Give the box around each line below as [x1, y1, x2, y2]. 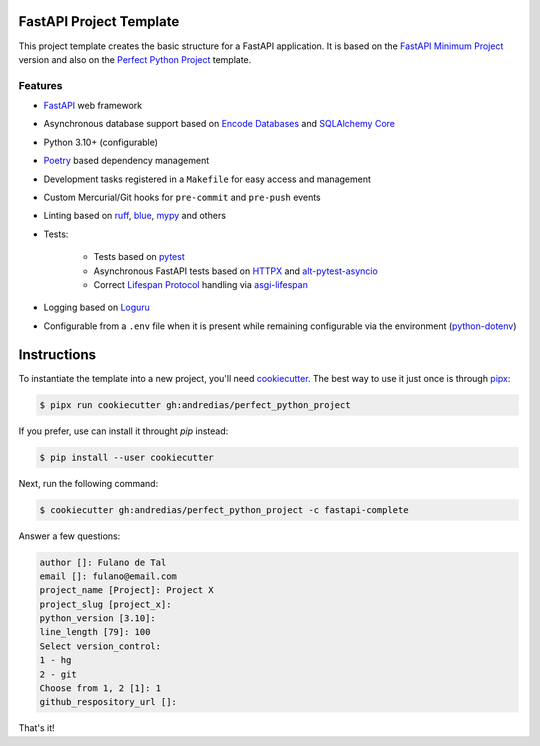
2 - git [39, 668, 77, 680]
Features [18, 78, 63, 92]
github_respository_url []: [39, 696, 177, 708]
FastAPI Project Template [18, 13, 180, 30]
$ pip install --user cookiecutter [39, 451, 214, 463]
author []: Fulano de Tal [39, 556, 167, 568]
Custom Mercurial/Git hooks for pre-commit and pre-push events [43, 191, 321, 203]
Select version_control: [39, 640, 162, 652]
